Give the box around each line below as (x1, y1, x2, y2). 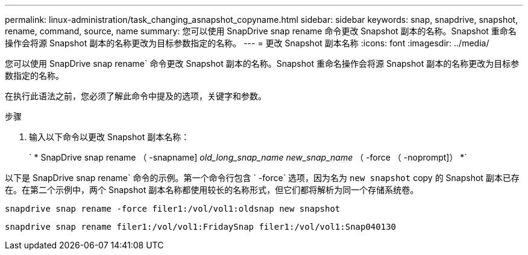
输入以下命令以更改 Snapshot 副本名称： (29, 132, 190, 142)
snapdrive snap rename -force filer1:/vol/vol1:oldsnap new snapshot (5, 204, 341, 214)
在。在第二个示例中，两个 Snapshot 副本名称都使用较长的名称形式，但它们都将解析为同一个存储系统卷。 (5, 185, 419, 195)
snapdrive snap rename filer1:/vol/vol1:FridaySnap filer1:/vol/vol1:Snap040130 (5, 222, 397, 232)
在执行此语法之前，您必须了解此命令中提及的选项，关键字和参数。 (5, 91, 266, 101)
